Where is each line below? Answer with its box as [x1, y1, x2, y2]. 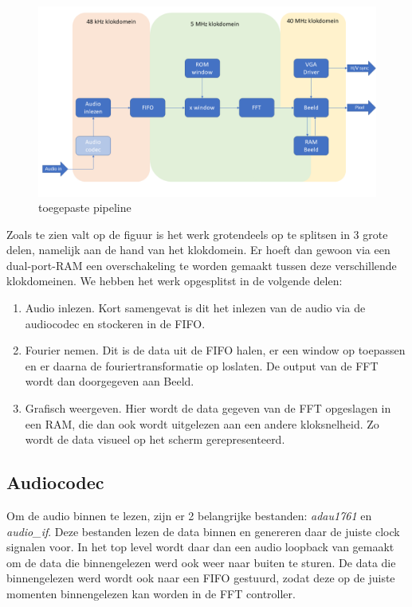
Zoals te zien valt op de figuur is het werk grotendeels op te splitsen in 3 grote [6, 225, 388, 242]
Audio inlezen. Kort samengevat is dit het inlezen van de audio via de [25, 300, 366, 316]
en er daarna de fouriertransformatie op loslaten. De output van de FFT [25, 357, 379, 374]
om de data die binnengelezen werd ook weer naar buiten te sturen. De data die [6, 554, 396, 570]
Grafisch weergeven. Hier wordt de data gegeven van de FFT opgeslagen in [25, 400, 391, 417]
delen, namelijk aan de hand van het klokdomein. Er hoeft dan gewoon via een [6, 241, 390, 258]
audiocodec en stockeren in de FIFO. [25, 315, 206, 331]
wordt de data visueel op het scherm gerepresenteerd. [25, 431, 285, 448]
